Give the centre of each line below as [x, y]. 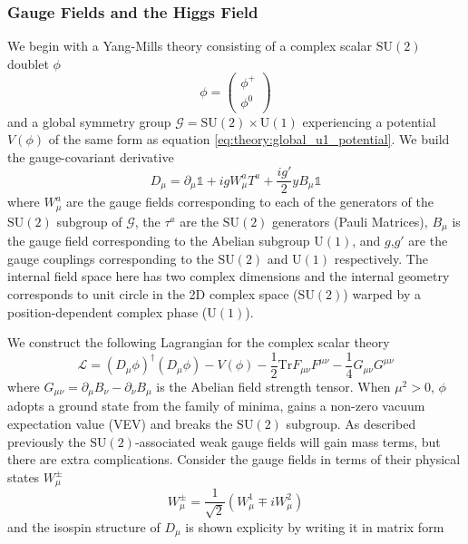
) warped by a [382, 294]
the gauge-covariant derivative [91, 156]
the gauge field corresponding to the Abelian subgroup [159, 241]
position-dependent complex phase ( [107, 311]
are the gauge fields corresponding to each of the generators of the [250, 202]
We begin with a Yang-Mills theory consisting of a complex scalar [190, 46]
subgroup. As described [351, 423]
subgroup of [89, 221]
